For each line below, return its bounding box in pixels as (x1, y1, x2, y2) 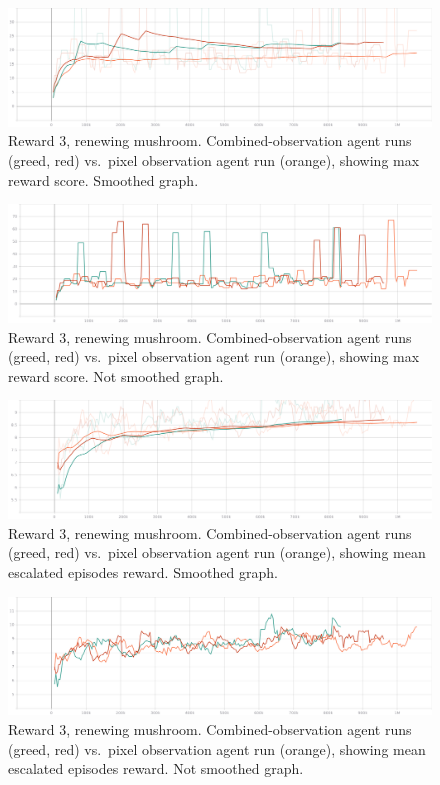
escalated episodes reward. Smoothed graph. (8, 562, 278, 583)
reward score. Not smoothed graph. (8, 365, 224, 386)
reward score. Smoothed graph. (8, 169, 199, 190)
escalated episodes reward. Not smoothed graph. (8, 758, 304, 779)
